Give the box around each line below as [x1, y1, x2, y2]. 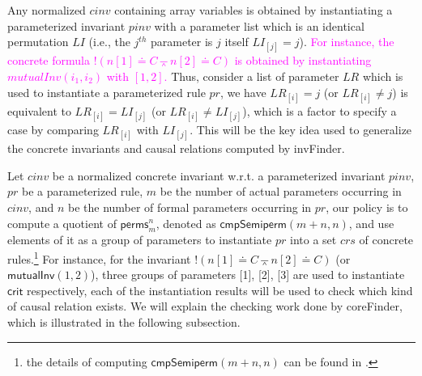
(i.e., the [88, 33, 130, 50]
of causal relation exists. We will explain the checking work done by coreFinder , [7, 298, 403, 315]
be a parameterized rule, [22, 183, 143, 200]
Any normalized [7, 2, 86, 18]
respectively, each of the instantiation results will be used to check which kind [27, 281, 413, 298]
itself [224, 33, 249, 50]
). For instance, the [299, 33, 394, 50]
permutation [7, 33, 69, 50]
